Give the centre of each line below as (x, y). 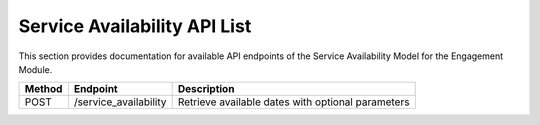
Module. (35, 69)
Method (43, 89)
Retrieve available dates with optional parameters (293, 102)
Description (206, 89)
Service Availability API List (135, 26)
